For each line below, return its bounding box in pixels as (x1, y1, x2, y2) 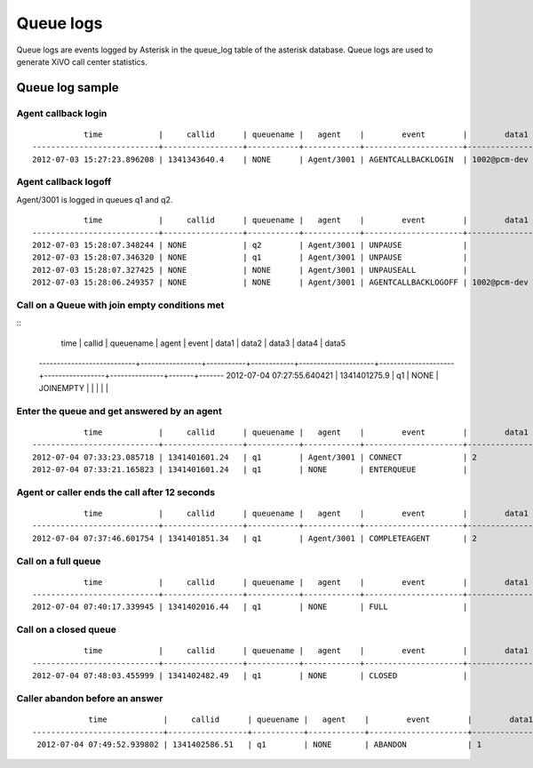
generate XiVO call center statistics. (16, 56, 148, 67)
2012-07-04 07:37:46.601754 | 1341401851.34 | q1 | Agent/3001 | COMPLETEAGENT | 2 (32, 533, 477, 543)
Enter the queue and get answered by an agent (16, 404, 222, 417)
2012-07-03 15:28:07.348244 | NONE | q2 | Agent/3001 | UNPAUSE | (32, 240, 468, 250)
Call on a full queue (16, 555, 101, 567)
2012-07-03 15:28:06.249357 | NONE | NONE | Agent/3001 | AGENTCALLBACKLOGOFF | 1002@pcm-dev (32, 277, 529, 288)
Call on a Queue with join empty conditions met (16, 299, 225, 311)
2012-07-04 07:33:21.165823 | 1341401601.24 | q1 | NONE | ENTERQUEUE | (32, 465, 468, 475)
